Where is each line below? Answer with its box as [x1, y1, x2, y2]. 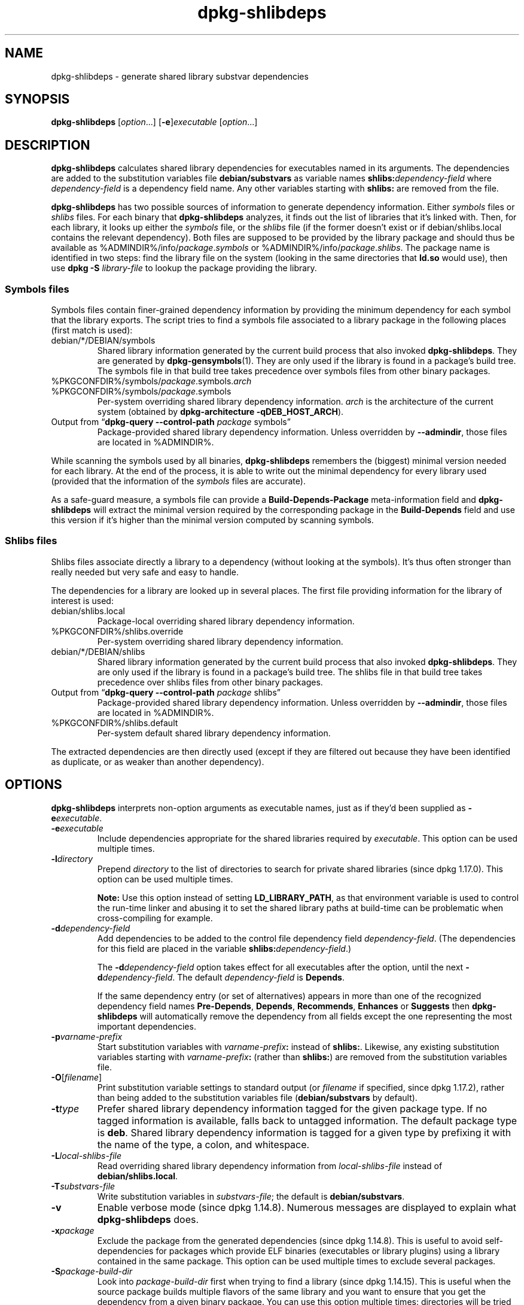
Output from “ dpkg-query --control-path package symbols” [51, 417, 291, 427]
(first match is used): [51, 325, 133, 336]
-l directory [51, 853, 93, 864]
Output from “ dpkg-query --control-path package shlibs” [51, 687, 281, 697]
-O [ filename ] [51, 1072, 102, 1082]
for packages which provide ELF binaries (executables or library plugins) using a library [156, 1245, 500, 1256]
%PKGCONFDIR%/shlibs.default [51, 717, 178, 728]
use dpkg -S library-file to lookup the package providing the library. [51, 263, 317, 274]
